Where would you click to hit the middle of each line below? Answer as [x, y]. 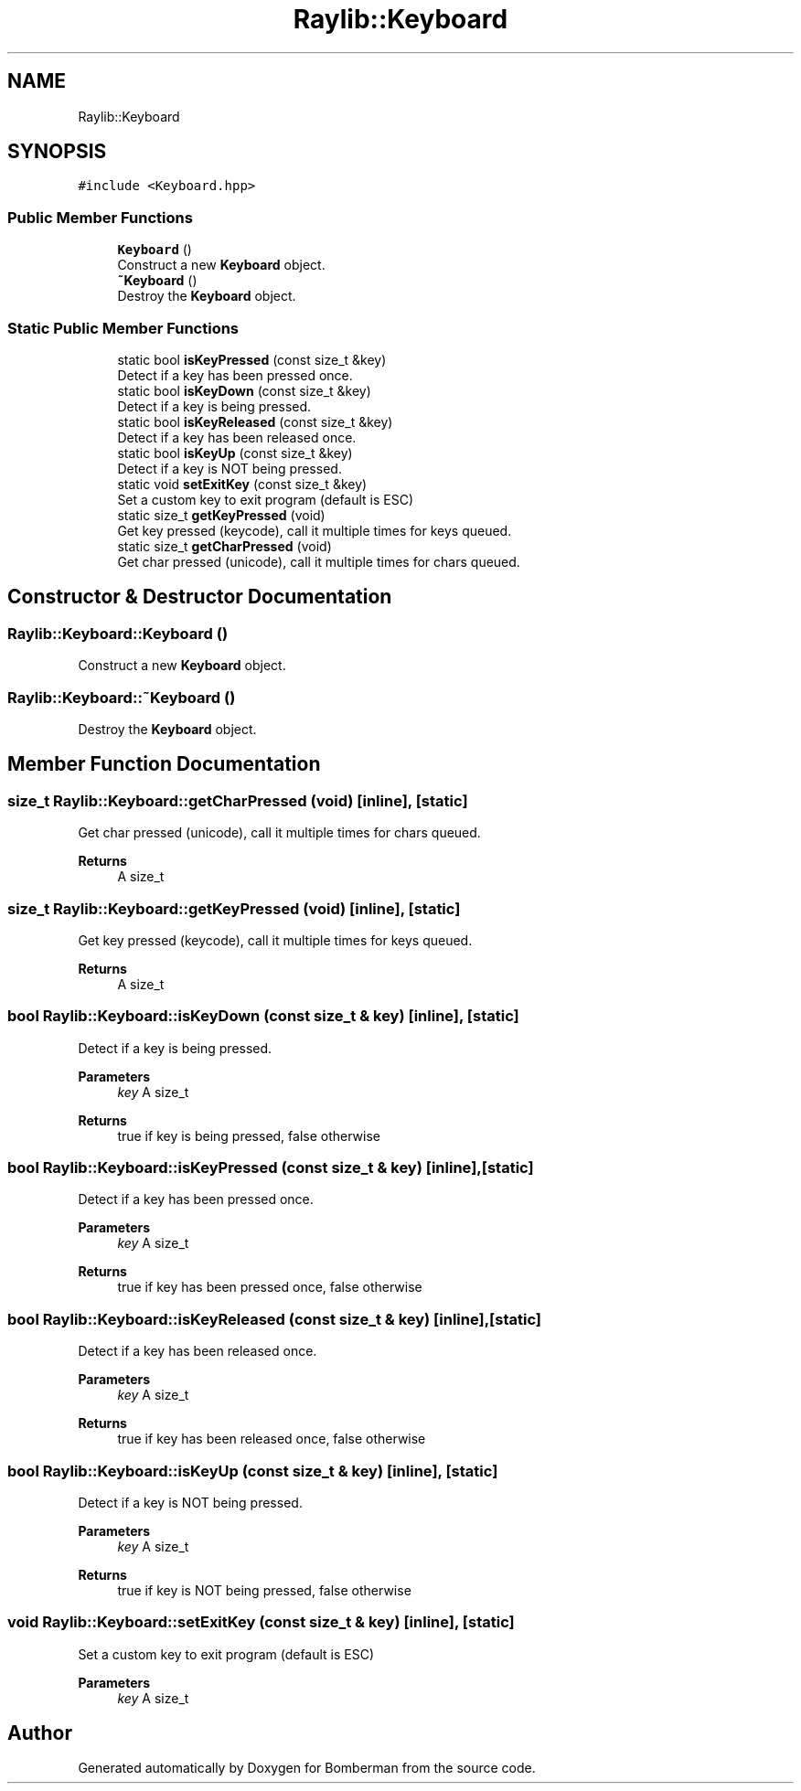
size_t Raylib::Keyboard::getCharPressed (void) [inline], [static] [238, 800]
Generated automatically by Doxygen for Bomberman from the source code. [307, 1768]
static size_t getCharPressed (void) [224, 546]
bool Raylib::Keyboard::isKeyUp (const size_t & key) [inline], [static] [253, 1471]
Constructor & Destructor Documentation [200, 597]
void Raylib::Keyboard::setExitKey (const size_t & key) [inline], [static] [261, 1622]
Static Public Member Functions [123, 328]
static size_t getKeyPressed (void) [221, 515]
